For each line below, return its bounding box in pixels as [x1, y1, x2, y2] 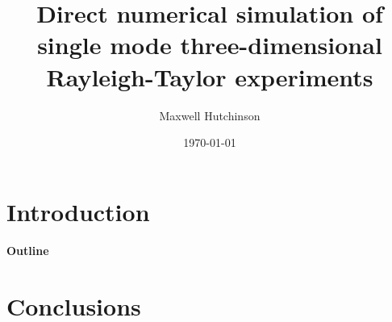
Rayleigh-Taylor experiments [46, 60, 373, 93]
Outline [6, 242, 49, 259]
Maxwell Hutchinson [159, 107, 261, 123]
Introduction [6, 194, 150, 228]
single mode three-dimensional [37, 28, 382, 61]
